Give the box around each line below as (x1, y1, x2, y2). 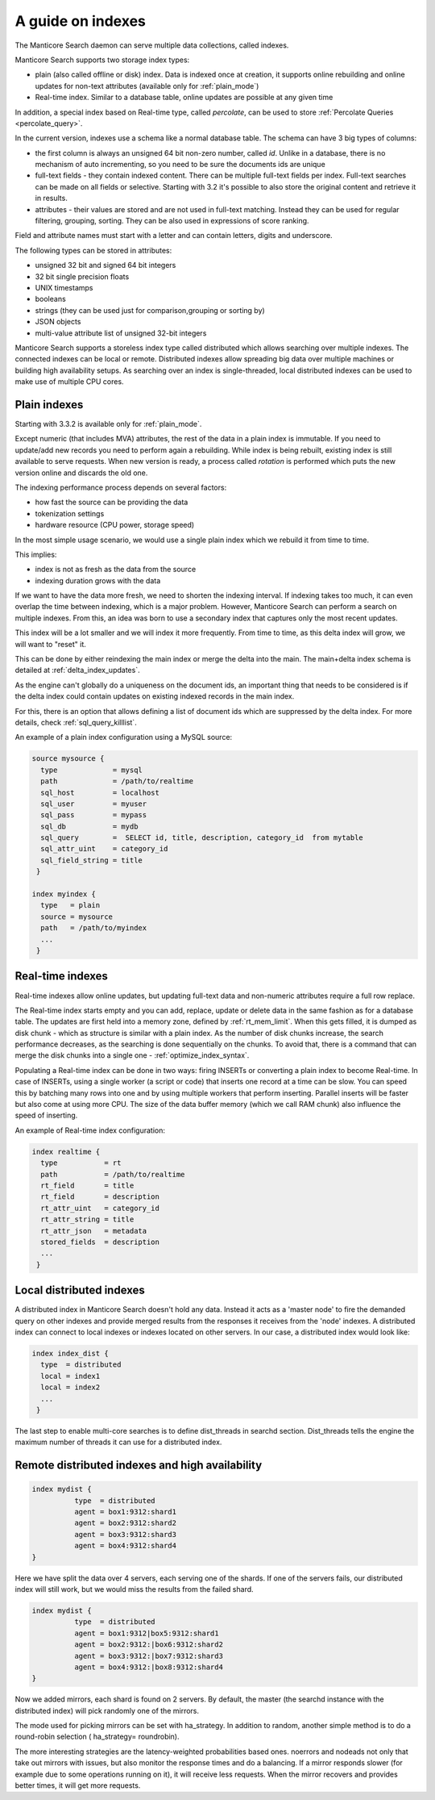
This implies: (14, 549, 57, 559)
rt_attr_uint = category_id (40, 1203, 160, 1213)
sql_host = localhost (40, 787, 160, 797)
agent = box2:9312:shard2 (73, 1518, 177, 1528)
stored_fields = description (40, 1237, 160, 1247)
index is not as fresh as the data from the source (35, 565, 197, 574)
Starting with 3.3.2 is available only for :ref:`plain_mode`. (14, 420, 202, 428)
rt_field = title (40, 1180, 135, 1190)
